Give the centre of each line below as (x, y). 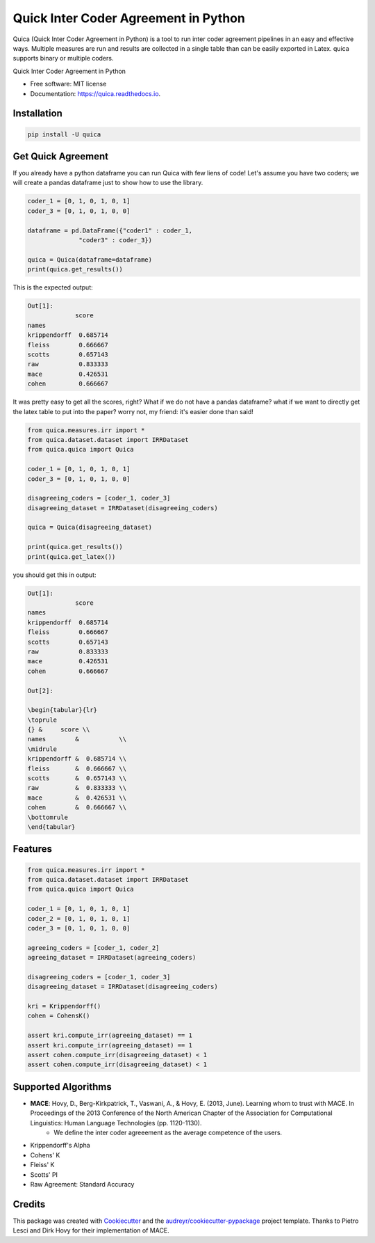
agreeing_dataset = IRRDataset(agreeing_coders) (112, 958)
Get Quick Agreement (61, 156)
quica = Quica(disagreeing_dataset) (90, 528)
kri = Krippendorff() (64, 1006)
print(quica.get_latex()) (72, 556)
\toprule (42, 720)
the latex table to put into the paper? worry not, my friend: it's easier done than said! (133, 411)
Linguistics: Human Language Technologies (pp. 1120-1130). (116, 1123)
